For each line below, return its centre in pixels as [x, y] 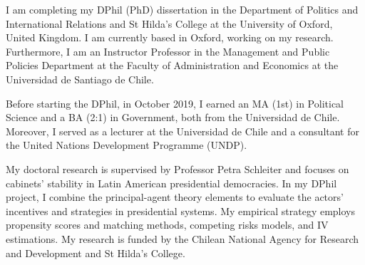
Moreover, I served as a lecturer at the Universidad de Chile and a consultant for [183, 131]
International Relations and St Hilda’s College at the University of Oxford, [169, 23]
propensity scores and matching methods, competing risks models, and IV [167, 225]
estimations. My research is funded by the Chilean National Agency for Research [182, 238]
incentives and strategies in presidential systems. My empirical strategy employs [181, 211]
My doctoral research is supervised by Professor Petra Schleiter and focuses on [178, 168]
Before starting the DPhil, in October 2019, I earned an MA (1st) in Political [175, 103]
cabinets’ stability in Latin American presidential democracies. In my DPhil [171, 183]
